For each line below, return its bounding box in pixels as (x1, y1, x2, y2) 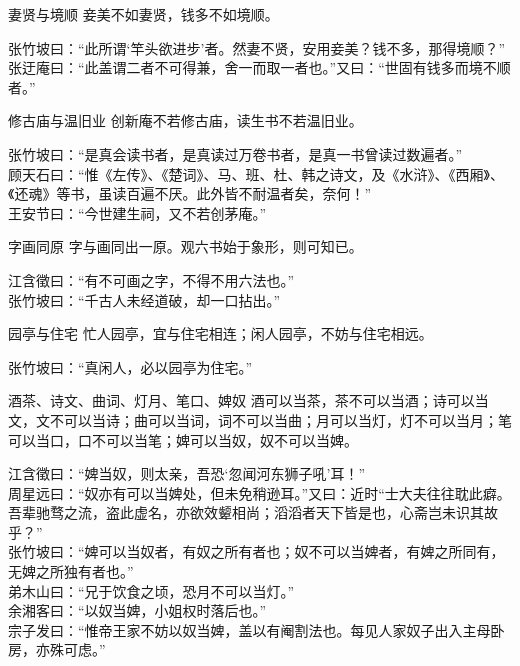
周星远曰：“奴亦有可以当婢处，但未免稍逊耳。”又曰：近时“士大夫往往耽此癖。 (8, 482, 511, 503)
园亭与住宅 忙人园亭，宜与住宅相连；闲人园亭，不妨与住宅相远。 (8, 323, 433, 344)
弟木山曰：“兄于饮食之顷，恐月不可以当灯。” (8, 580, 295, 601)
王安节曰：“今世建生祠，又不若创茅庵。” (8, 202, 267, 223)
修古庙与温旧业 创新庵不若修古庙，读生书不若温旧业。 (8, 110, 363, 131)
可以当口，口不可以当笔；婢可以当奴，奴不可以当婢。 (8, 429, 358, 450)
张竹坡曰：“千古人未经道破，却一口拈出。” (8, 289, 281, 310)
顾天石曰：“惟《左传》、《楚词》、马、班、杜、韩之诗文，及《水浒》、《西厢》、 (8, 163, 505, 184)
